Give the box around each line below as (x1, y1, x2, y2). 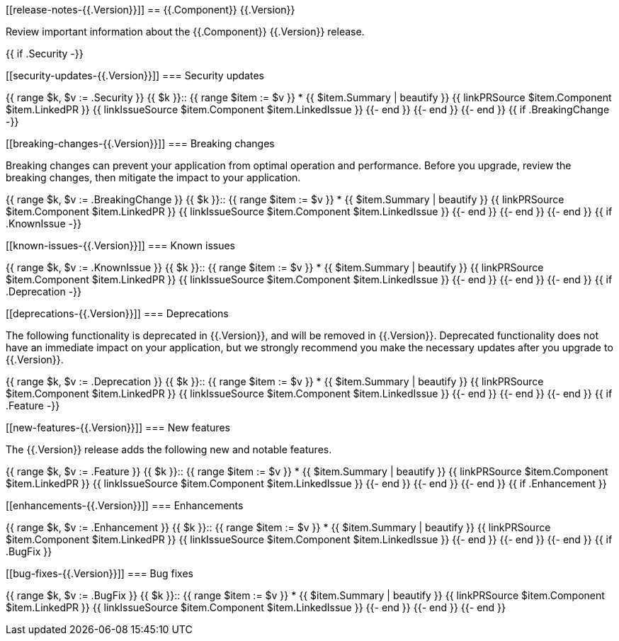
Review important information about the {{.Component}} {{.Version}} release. (6, 25, 365, 38)
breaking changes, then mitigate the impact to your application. (6, 171, 301, 183)
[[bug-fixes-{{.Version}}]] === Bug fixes (6, 567, 194, 579)
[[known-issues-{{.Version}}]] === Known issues (6, 239, 236, 251)
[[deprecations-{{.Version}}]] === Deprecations (6, 307, 229, 319)
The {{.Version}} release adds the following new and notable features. (6, 443, 332, 455)
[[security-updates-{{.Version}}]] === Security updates (6, 69, 264, 81)
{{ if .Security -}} (6, 47, 84, 59)
